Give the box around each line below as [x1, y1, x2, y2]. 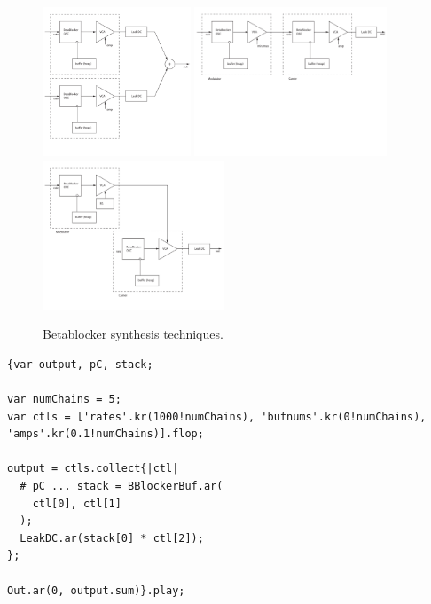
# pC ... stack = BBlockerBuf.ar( [20, 479, 223, 492]
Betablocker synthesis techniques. [43, 325, 223, 343]
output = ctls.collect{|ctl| [7, 462, 179, 475]
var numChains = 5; [7, 392, 121, 405]
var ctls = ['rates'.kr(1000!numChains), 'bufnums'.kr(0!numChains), [7, 410, 427, 423]
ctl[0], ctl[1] [32, 497, 121, 510]
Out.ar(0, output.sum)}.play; [7, 584, 185, 597]
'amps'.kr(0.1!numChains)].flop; [7, 428, 204, 441]
